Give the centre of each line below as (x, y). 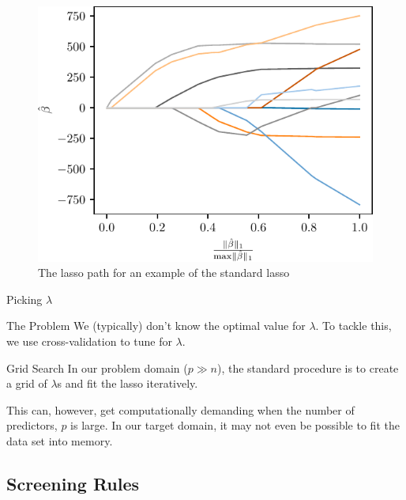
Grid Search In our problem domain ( (97, 367)
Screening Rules (73, 483)
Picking (24, 299)
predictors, (32, 425)
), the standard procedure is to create (308, 367)
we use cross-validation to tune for (89, 341)
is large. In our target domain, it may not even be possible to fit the (235, 425)
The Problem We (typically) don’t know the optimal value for (156, 326)
